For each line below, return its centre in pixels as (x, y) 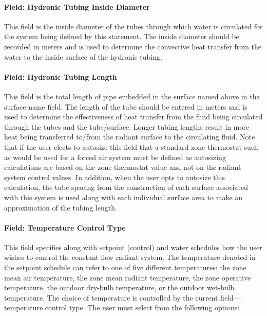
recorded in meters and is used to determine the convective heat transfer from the (133, 46)
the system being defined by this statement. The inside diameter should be (122, 36)
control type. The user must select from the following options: (142, 308)
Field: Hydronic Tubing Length (61, 76)
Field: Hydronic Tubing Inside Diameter (77, 6)
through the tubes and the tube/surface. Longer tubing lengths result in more (127, 126)
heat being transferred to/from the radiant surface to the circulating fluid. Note (130, 137)
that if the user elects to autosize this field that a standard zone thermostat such (131, 146)
